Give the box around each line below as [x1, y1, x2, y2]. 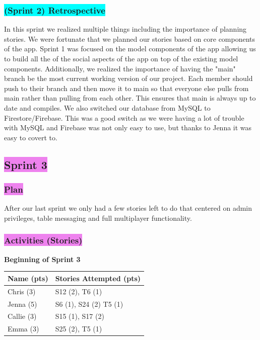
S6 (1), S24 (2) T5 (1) [55, 298, 123, 309]
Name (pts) [8, 273, 48, 283]
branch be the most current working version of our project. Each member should [4, 73, 253, 83]
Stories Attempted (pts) [55, 273, 141, 283]
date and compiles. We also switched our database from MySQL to [4, 102, 211, 113]
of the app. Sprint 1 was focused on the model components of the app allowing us [4, 43, 256, 54]
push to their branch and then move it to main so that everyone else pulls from [4, 82, 249, 93]
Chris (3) [8, 286, 36, 296]
